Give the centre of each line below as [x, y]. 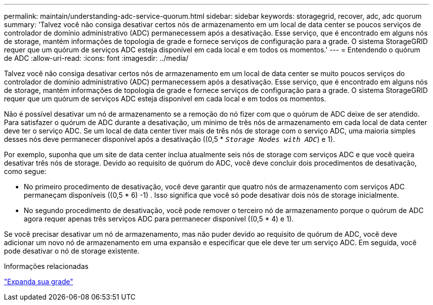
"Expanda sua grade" [39, 282]
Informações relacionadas [46, 266]
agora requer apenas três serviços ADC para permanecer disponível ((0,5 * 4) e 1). [159, 219]
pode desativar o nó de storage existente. [72, 251]
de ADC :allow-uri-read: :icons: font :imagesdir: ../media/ [96, 58]
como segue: [25, 171]
